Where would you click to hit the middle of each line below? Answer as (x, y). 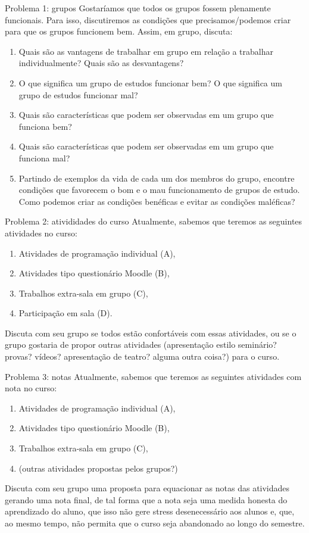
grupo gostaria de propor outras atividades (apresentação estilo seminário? (141, 345)
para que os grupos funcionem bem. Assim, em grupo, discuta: (119, 31)
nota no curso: (31, 388)
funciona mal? (44, 158)
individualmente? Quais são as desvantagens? (101, 63)
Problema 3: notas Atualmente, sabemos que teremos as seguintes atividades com (153, 376)
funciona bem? (45, 126)
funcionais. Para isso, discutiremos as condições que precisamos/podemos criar (148, 19)
